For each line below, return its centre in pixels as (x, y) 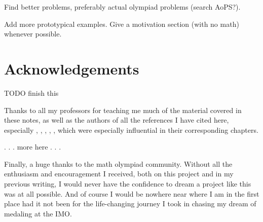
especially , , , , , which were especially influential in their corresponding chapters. (131, 129)
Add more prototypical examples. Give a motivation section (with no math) (122, 24)
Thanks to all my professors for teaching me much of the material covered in (123, 110)
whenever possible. (33, 34)
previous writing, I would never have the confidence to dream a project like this (128, 184)
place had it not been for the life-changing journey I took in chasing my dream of (130, 203)
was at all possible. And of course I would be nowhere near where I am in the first (132, 193)
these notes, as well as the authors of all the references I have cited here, (117, 120)
